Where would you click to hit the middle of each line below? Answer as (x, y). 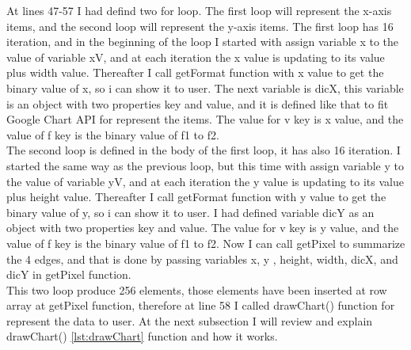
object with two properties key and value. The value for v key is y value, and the (203, 228)
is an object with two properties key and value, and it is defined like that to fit (198, 103)
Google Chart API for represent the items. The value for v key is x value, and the (205, 119)
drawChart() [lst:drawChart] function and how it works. (142, 336)
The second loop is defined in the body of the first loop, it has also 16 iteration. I (204, 150)
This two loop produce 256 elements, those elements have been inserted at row (197, 289)
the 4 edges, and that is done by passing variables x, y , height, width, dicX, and (202, 259)
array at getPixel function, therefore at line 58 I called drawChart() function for (201, 305)
